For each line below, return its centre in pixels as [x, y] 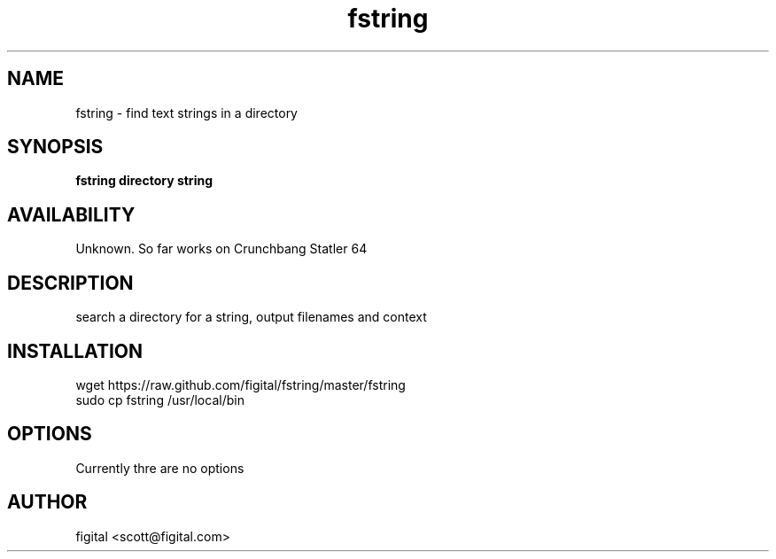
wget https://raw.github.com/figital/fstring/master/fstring [241, 384]
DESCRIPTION [70, 283]
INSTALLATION [75, 351]
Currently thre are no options [160, 468]
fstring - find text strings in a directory [186, 113]
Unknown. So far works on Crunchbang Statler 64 [221, 249]
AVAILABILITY [71, 214]
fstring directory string [144, 181]
